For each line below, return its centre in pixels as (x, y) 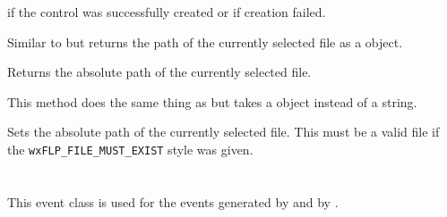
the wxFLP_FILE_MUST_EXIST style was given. (130, 149)
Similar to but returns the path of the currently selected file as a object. (205, 42)
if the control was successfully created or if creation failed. (167, 12)
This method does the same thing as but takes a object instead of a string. (212, 101)
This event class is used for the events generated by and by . (173, 201)
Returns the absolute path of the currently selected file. (159, 72)
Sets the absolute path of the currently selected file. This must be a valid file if (223, 132)
